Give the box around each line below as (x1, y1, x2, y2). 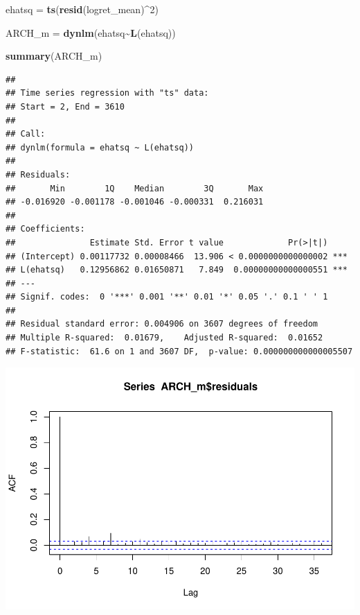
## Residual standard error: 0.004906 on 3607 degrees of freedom (6, 319, 318, 329)
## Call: (6, 129, 46, 139)
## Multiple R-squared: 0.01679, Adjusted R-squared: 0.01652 (6, 333, 323, 343)
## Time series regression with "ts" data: (6, 88, 209, 98)
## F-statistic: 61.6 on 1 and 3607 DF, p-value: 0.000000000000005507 (6, 346, 353, 356)
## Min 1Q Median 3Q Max (6, 183, 264, 193)
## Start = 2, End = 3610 (6, 101, 125, 112)
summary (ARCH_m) (6, 49, 102, 63)
